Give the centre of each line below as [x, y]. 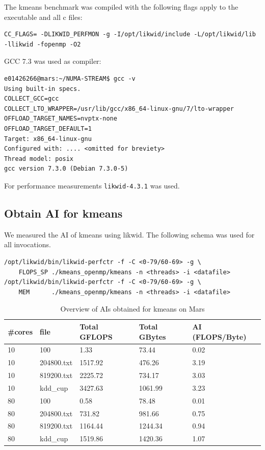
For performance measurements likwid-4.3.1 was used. [92, 185]
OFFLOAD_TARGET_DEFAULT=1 [48, 128]
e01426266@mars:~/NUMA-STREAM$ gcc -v [70, 78]
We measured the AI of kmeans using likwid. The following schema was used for [129, 234]
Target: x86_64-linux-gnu [48, 139]
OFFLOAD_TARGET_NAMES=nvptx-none [61, 119]
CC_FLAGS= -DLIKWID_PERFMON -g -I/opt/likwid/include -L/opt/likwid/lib [130, 34]
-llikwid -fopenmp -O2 [43, 44]
